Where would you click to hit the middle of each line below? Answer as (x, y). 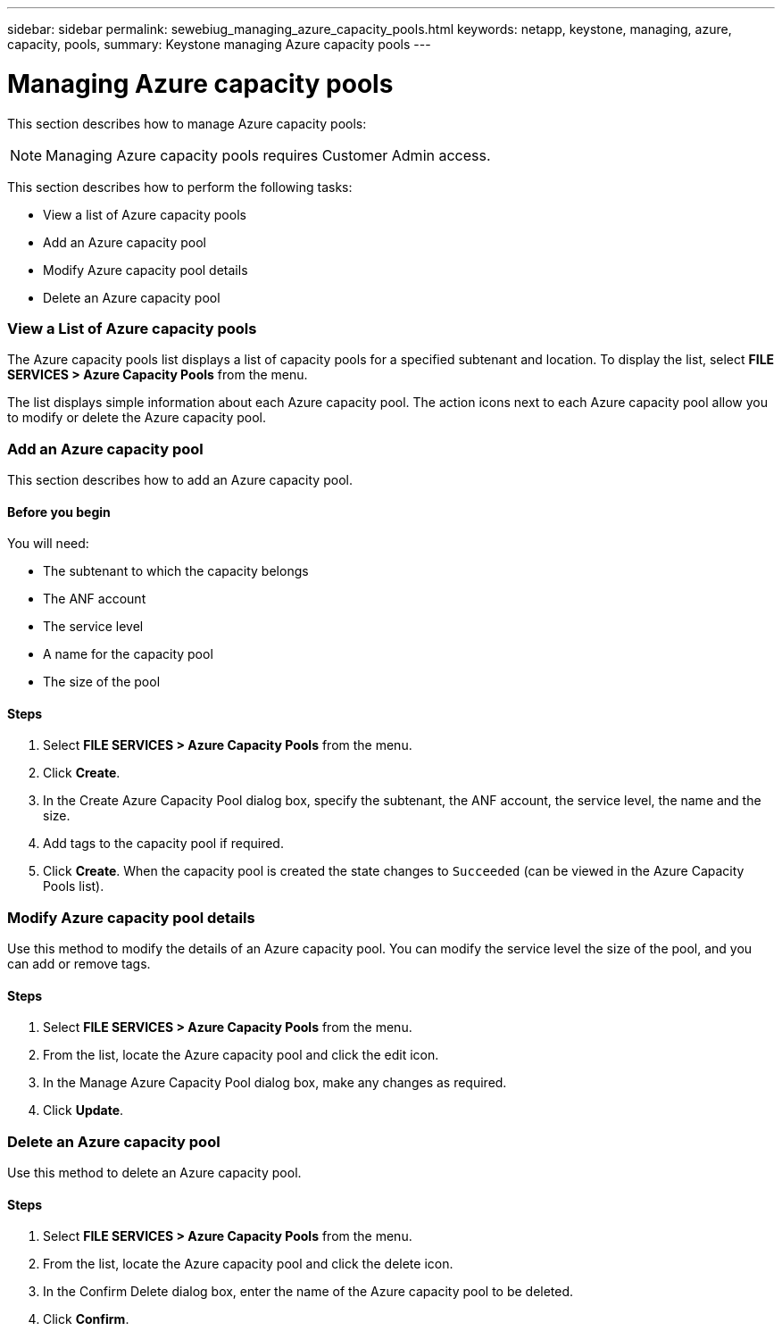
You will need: (48, 544)
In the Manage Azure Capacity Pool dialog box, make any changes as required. (275, 1083)
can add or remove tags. (79, 964)
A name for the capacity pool (128, 654)
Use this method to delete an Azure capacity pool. (154, 1173)
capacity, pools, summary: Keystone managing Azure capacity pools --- (219, 44)
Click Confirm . (86, 1319)
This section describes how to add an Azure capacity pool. (180, 480)
